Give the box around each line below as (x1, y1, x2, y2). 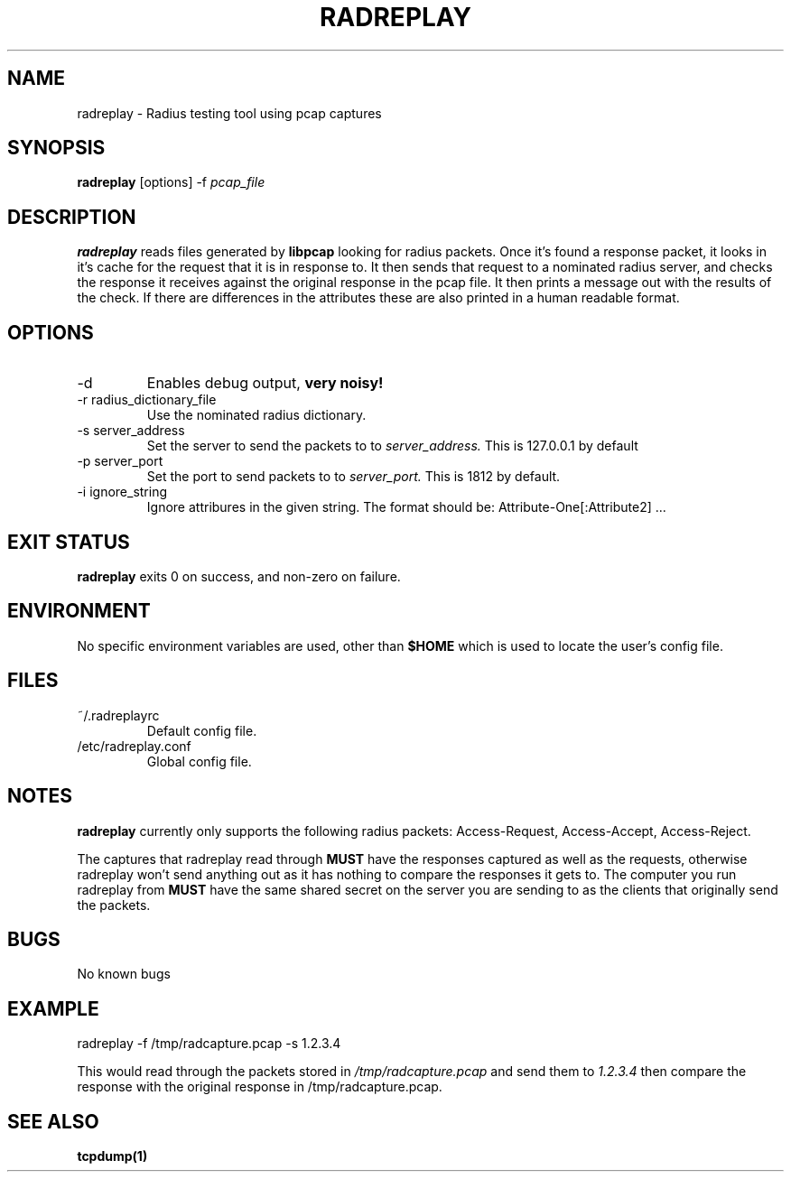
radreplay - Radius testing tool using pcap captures (77, 105, 382, 121)
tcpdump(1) (77, 1148, 148, 1165)
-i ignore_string (77, 484, 168, 500)
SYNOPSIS (7, 136, 106, 160)
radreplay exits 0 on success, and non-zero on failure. (77, 568, 401, 584)
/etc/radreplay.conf (77, 738, 191, 754)
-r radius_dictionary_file (77, 392, 217, 408)
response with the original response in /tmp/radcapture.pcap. (77, 1079, 442, 1095)
